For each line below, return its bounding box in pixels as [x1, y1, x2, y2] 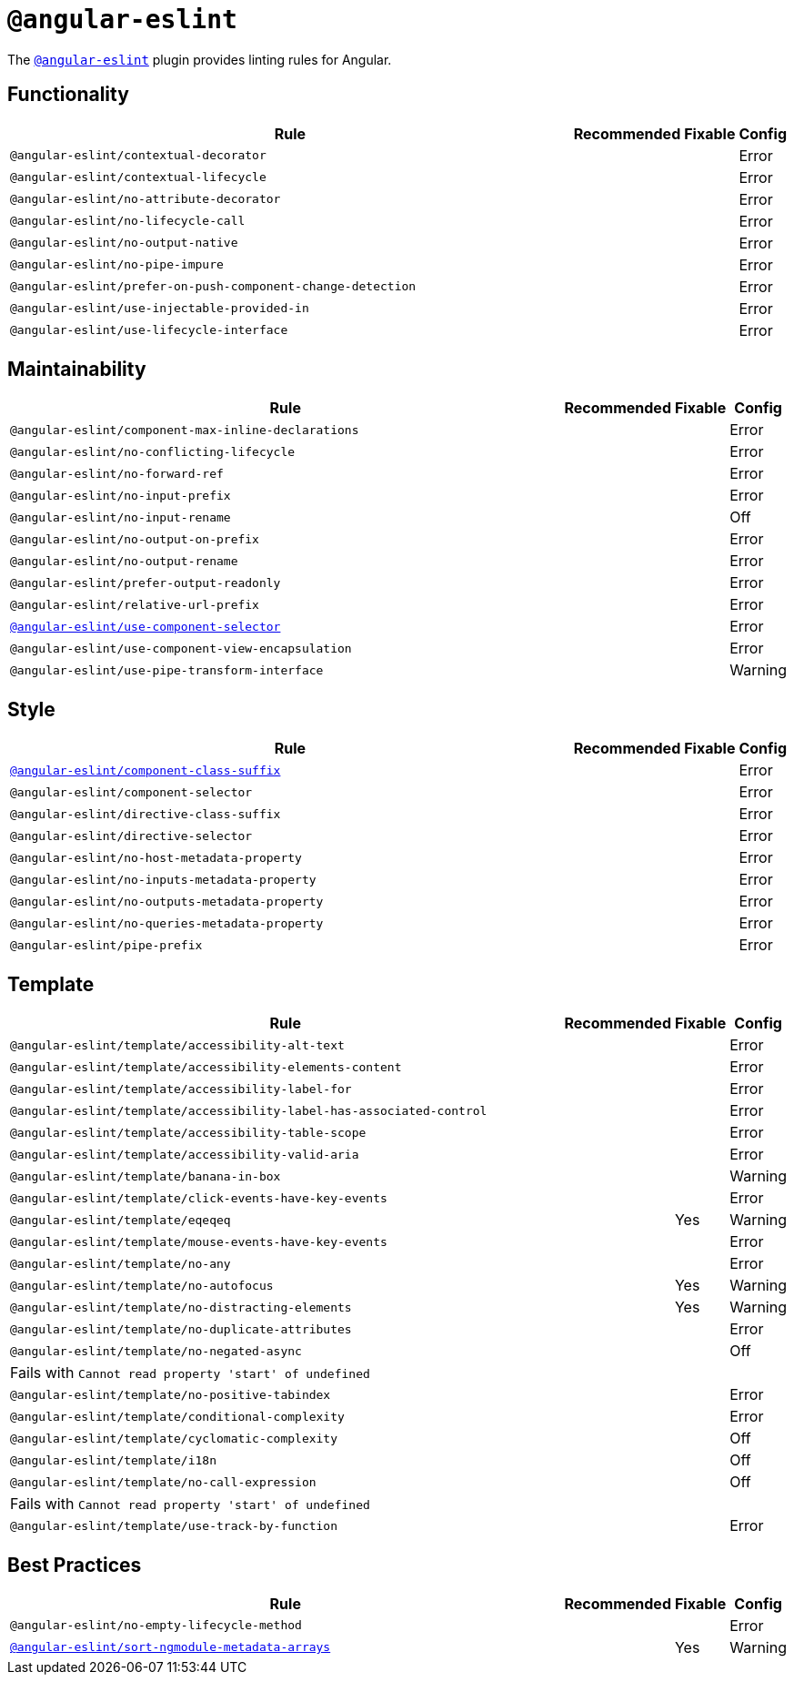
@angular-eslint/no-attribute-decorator [10, 192, 281, 207]
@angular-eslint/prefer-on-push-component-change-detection [10, 279, 417, 294]
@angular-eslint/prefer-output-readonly [10, 575, 281, 590]
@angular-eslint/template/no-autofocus [10, 1278, 274, 1292]
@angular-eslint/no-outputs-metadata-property [10, 894, 324, 908]
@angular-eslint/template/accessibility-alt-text [10, 1038, 345, 1052]
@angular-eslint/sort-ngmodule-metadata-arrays [10, 1640, 331, 1655]
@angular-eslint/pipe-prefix [10, 937, 203, 952]
